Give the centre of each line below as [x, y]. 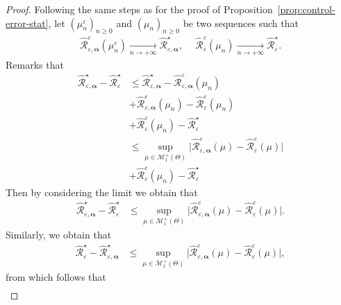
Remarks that [35, 64]
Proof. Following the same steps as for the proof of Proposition [139, 9]
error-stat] [27, 23]
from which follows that [56, 277]
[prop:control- [306, 9]
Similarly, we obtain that [59, 234]
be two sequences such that [241, 23]
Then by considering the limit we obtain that [102, 192]
